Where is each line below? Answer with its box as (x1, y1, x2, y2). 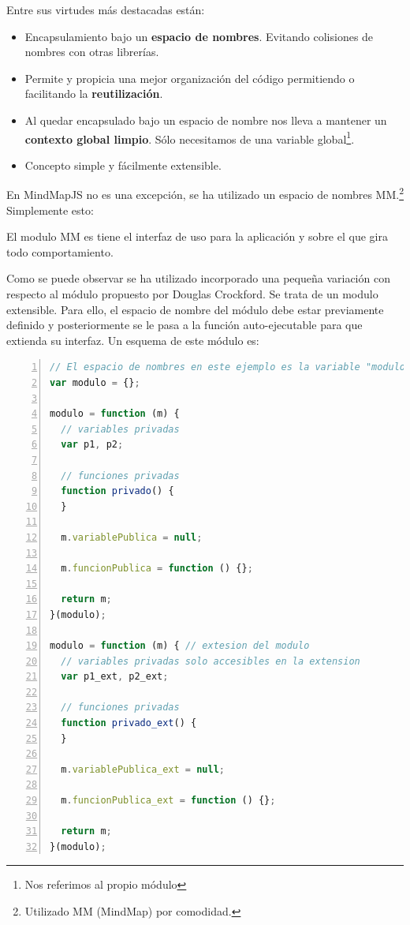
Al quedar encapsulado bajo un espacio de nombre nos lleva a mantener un (24, 111, 387, 128)
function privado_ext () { (61, 717, 197, 729)
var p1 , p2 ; (61, 439, 124, 451)
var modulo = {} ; (50, 377, 140, 388)
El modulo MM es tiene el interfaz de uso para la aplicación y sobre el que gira (6, 228, 388, 245)
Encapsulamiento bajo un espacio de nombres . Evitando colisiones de (24, 28, 374, 44)
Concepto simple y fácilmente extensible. (24, 156, 222, 173)
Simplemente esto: (6, 201, 94, 218)
